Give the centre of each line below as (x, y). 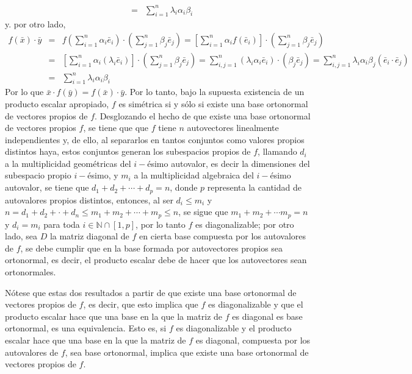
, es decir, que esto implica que (141, 304)
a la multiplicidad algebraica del (194, 175)
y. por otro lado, (35, 24)
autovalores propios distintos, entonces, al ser (89, 199)
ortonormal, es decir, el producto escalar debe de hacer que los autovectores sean (156, 260)
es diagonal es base (267, 316)
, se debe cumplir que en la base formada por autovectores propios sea (152, 248)
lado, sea (21, 236)
